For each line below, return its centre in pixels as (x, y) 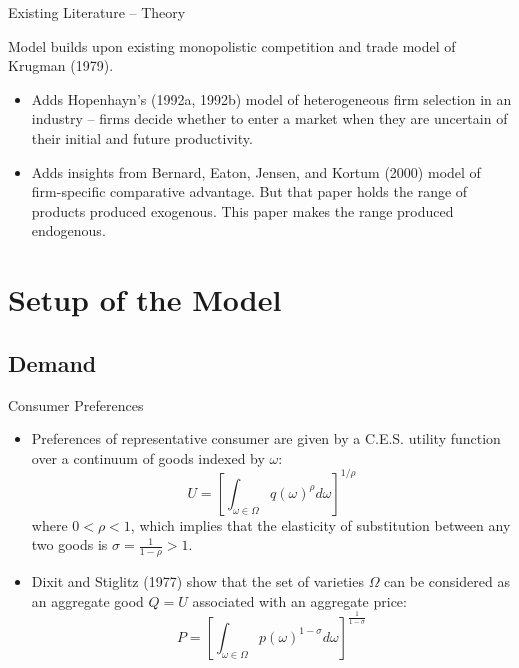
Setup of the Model (145, 299)
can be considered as (447, 581)
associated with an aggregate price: (299, 600)
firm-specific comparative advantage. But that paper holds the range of (249, 191)
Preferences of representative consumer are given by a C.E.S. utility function (266, 438)
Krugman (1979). (61, 65)
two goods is (69, 544)
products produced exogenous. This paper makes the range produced (242, 210)
